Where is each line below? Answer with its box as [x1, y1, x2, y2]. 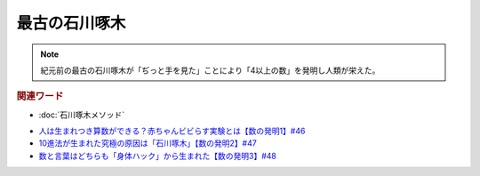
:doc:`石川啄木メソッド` [38, 109, 125, 120]
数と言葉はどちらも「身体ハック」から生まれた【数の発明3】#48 [38, 150, 277, 161]
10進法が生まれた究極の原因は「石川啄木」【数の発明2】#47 [38, 138, 257, 148]
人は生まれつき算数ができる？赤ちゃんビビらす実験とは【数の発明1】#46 [38, 125, 306, 136]
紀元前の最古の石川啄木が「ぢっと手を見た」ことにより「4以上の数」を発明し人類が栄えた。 [40, 65, 380, 76]
